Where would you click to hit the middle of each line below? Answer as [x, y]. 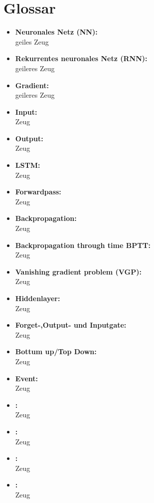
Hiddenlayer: [38, 298]
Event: [27, 378]
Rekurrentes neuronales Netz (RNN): [81, 58]
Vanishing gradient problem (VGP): [78, 271]
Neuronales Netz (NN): [56, 32]
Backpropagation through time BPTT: [83, 245]
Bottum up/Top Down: [56, 351]
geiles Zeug [32, 41]
